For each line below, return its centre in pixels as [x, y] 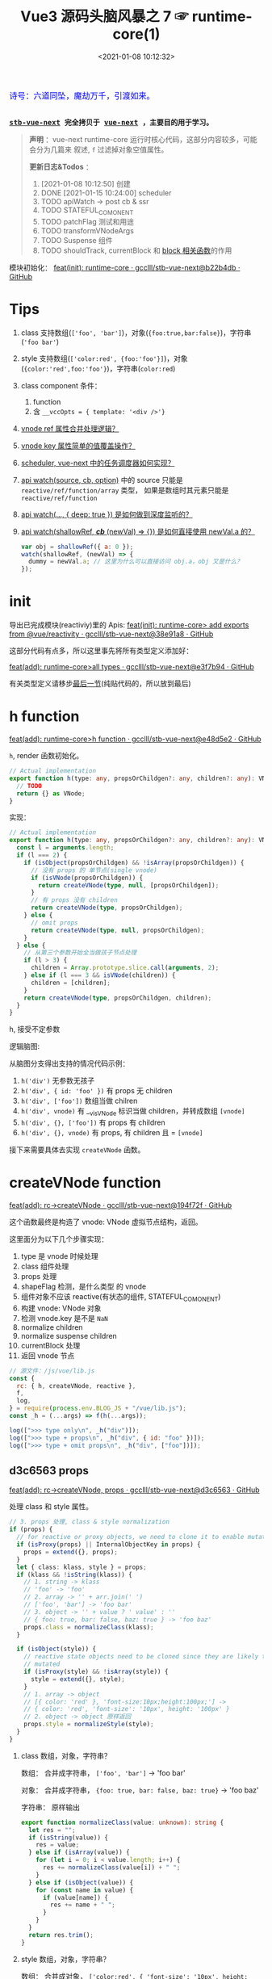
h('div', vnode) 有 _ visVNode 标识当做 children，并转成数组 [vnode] [133, 1112]
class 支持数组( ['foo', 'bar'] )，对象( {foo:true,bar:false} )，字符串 [136, 333]
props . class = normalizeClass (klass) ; [89, 1627]
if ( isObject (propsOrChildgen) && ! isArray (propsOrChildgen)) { [134, 862]
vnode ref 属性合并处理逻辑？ [70, 428]
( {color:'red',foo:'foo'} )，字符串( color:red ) [98, 368]
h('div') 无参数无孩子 [58, 1081]
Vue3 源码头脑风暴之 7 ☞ [105, 17]
